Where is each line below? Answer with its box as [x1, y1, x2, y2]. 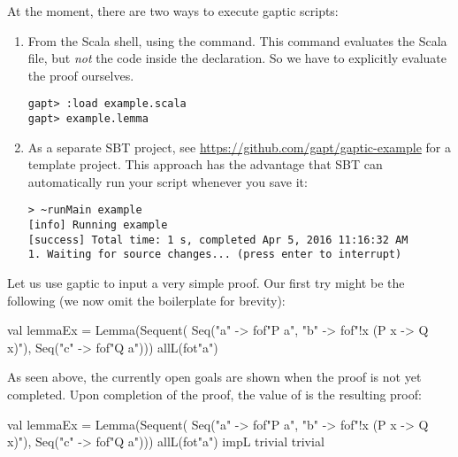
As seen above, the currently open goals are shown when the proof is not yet [7, 368, 422, 386]
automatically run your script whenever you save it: [27, 172, 308, 190]
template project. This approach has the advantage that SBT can [27, 155, 383, 174]
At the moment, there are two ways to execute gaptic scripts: [7, 2, 339, 19]
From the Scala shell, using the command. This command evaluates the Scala [27, 31, 447, 50]
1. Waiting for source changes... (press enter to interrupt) [27, 248, 402, 261]
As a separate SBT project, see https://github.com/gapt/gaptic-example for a [27, 137, 451, 156]
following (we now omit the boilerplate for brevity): [7, 290, 286, 309]
